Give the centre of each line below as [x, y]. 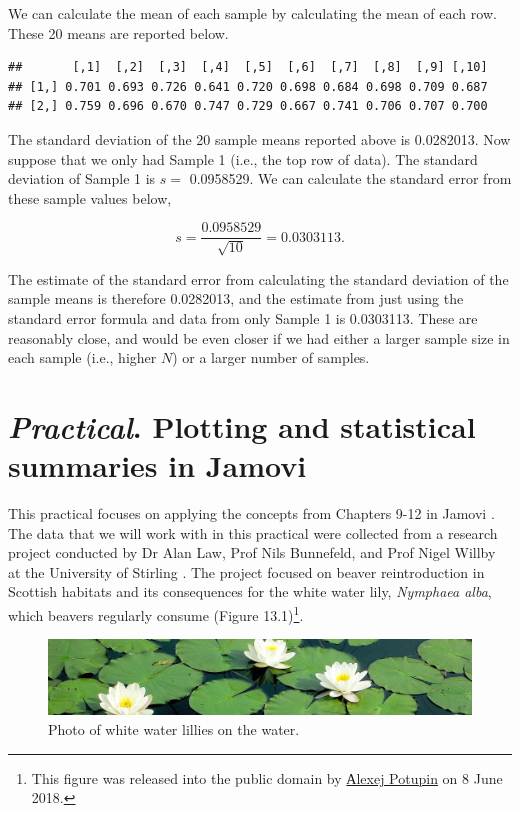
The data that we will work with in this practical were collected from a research [253, 532]
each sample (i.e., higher [82, 357]
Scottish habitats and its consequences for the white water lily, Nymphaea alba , [250, 591]
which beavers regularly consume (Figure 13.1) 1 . [156, 613]
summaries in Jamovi [157, 465]
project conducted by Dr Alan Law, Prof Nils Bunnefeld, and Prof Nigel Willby [252, 552]
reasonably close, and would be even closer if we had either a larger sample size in [259, 337]
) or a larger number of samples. [271, 357]
